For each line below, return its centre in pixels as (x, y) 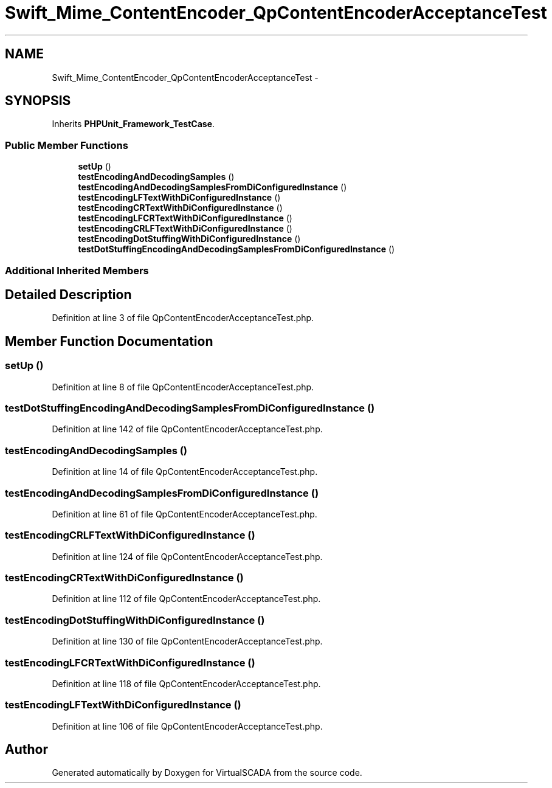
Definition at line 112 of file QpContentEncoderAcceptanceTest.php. (186, 599)
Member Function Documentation (109, 341)
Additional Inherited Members (77, 270)
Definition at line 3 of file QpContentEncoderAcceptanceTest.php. (183, 318)
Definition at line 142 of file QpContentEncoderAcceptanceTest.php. (187, 429)
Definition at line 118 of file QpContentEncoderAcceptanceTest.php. (186, 683)
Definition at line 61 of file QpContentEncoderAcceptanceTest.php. (185, 514)
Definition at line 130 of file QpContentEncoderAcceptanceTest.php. (187, 641)
